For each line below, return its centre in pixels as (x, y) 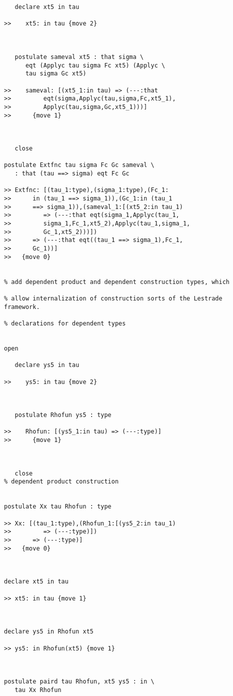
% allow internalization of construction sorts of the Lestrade (113, 298)
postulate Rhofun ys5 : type (63, 415)
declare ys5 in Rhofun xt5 (49, 632)
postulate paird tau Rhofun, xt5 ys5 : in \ (79, 682)
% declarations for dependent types (65, 323)
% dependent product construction (61, 482)
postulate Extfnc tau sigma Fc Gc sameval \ (79, 165)
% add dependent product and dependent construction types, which (117, 282)
